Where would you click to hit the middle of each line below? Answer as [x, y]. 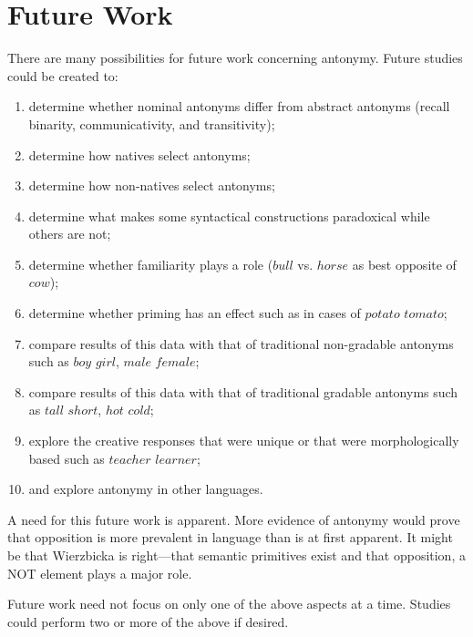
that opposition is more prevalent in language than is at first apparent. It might [230, 537]
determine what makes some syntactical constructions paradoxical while [229, 216]
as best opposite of [404, 264]
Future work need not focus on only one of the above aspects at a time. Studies [229, 604]
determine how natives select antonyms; [139, 154]
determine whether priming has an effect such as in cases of [195, 313]
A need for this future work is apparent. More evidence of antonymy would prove [234, 519]
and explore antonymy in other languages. [146, 489]
